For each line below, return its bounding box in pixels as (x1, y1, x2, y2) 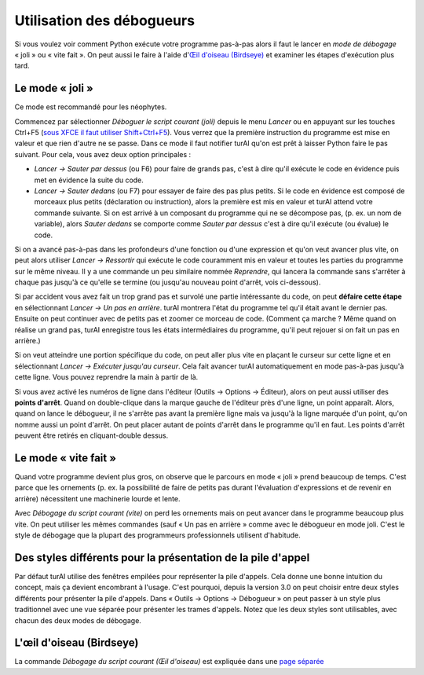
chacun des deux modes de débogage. (14, 615, 141, 625)
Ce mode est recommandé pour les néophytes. (14, 102, 167, 112)
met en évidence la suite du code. (34, 175, 144, 185)
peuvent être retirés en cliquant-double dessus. (14, 431, 169, 440)
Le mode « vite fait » (14, 451, 117, 464)
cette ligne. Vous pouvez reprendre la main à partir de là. (14, 372, 199, 382)
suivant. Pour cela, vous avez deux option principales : (14, 149, 192, 159)
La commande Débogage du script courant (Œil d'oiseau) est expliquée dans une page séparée (14, 657, 325, 666)
